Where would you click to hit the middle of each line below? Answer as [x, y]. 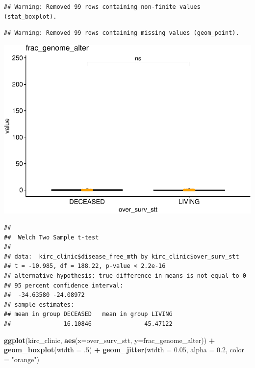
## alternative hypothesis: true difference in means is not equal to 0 [125, 276]
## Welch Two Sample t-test [51, 237]
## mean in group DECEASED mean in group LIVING [88, 314]
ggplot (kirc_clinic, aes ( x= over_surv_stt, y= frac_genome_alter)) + [110, 340]
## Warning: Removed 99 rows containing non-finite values [102, 7]
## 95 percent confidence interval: [64, 285]
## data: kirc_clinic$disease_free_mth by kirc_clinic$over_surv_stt [122, 256]
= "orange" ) [22, 359]
